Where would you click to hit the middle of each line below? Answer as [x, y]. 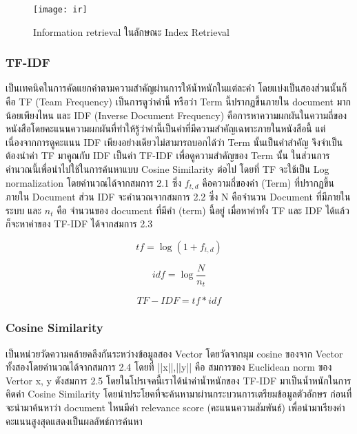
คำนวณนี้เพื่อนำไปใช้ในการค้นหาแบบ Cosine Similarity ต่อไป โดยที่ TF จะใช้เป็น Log [167, 169]
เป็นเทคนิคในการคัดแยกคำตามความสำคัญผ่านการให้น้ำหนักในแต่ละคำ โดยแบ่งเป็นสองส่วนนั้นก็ [176, 88]
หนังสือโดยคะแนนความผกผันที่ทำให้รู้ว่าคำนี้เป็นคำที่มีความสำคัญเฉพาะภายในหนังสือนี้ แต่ [166, 128]
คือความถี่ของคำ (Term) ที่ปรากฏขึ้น [268, 182]
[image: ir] [60, 10]
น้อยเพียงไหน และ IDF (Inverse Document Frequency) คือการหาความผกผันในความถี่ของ [176, 115]
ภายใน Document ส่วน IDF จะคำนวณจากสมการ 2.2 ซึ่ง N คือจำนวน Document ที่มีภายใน [178, 197]
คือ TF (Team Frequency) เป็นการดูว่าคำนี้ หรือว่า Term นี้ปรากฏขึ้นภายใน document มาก [178, 102]
